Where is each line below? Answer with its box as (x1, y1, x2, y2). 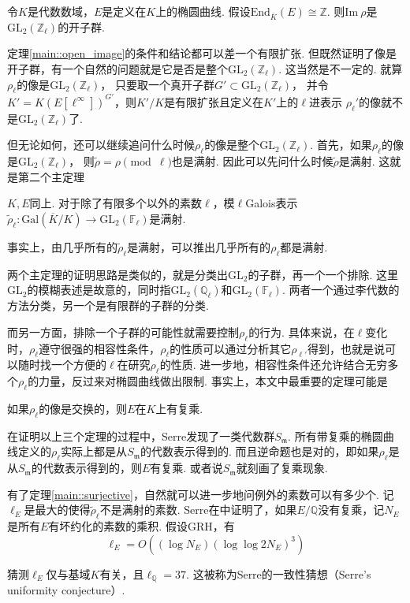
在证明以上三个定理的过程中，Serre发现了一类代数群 (7, 427, 275, 444)
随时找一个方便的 (17, 356, 106, 373)
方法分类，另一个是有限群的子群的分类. (7, 297, 209, 314)
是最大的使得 (24, 501, 91, 518)
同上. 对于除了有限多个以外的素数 (29, 195, 203, 211)
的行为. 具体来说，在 (248, 323, 355, 340)
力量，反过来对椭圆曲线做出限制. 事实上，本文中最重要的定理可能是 (39, 373, 388, 389)
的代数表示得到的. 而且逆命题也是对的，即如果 (140, 443, 379, 460)
